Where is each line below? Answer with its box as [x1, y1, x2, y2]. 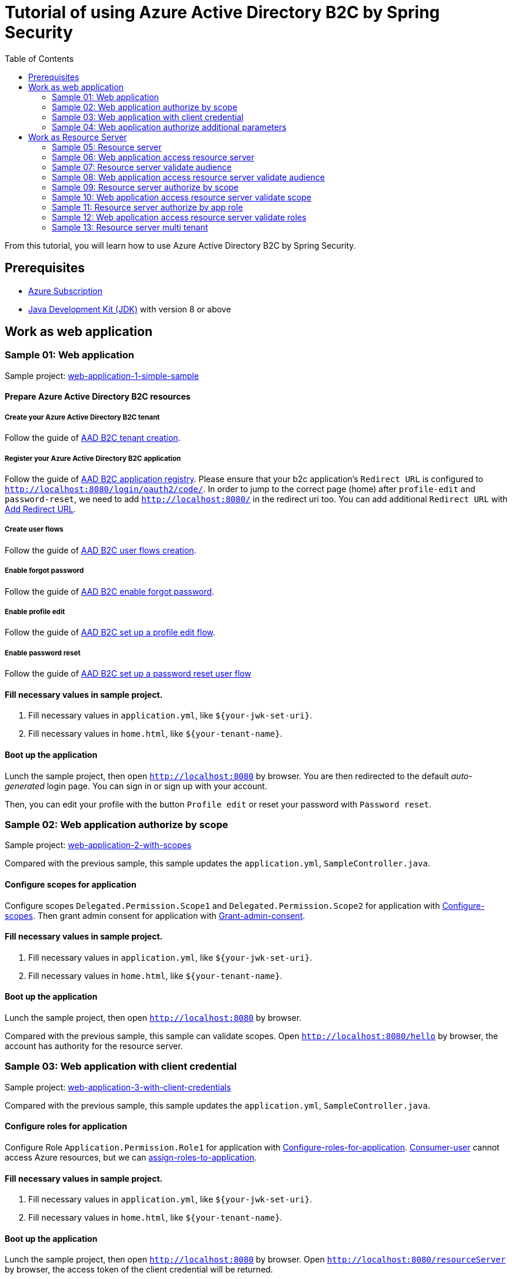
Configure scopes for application [5, 879, 137, 889]
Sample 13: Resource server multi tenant [52, 222, 208, 232]
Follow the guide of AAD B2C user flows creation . [5, 545, 197, 555]
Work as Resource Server [28, 131, 127, 142]
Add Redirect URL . [5, 503, 76, 514]
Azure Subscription [28, 285, 103, 296]
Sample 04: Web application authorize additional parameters [52, 121, 287, 132]
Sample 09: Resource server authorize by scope [52, 182, 239, 192]
